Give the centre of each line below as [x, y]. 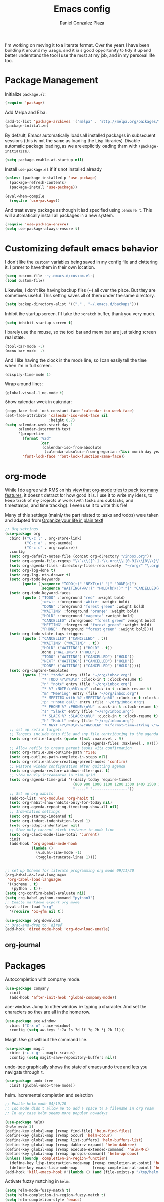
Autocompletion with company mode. [43, 979]
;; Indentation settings [35, 812]
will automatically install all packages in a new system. [60, 215]
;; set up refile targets [36, 730]
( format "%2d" [37, 438]
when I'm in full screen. [29, 365]
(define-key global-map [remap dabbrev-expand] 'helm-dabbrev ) [71, 1145]
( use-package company [27, 988]
